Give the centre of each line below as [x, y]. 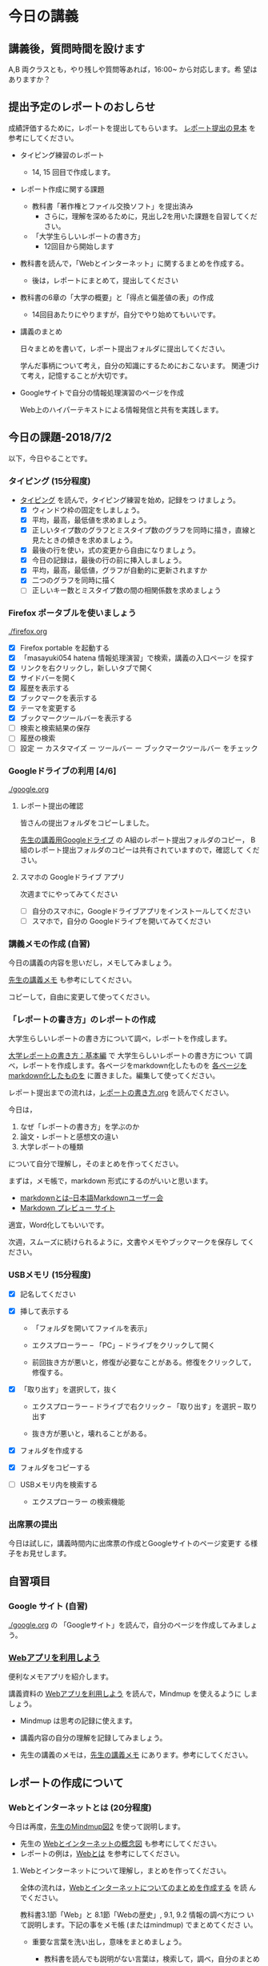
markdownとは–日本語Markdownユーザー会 [92, 1198]
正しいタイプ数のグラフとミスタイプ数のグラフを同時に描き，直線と [144, 530]
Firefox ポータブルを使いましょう [72, 613]
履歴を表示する [44, 687]
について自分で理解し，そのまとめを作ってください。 [96, 1164]
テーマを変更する [48, 708]
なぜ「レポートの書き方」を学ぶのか [80, 1127]
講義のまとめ [41, 331]
